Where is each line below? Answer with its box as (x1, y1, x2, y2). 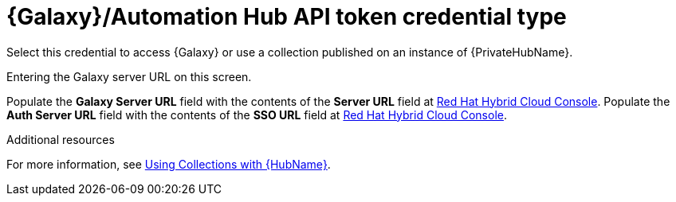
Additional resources (6, 132, 115, 146)
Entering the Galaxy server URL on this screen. (6, 69, 252, 84)
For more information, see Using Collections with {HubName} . (6, 157, 331, 171)
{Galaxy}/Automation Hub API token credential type (6, 3, 567, 30)
